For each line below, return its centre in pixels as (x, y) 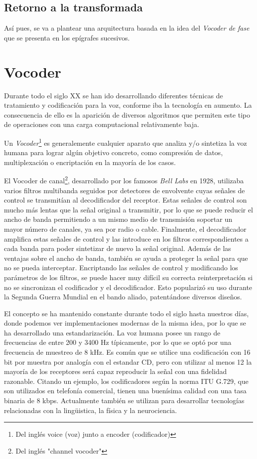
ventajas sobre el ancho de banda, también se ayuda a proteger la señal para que (126, 258)
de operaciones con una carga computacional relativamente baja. (102, 124)
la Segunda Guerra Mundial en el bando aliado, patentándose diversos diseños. (123, 297)
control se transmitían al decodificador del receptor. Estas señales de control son (126, 200)
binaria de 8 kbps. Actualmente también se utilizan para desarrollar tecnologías (124, 400)
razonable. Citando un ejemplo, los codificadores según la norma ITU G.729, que (126, 381)
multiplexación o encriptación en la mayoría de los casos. (90, 162)
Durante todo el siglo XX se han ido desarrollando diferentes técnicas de (113, 95)
